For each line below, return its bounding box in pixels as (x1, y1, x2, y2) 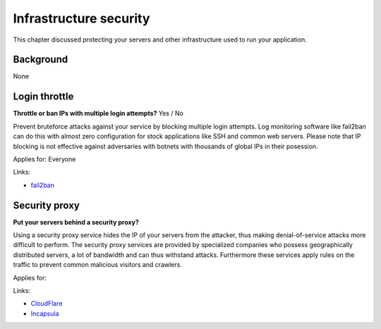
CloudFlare (30, 299, 63, 308)
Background (13, 54, 68, 66)
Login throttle (13, 90, 74, 102)
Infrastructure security (13, 11, 150, 26)
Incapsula (30, 309, 59, 318)
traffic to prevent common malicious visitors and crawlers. (13, 261, 183, 269)
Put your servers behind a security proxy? (13, 217, 139, 226)
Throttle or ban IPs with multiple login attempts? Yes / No (13, 109, 183, 118)
